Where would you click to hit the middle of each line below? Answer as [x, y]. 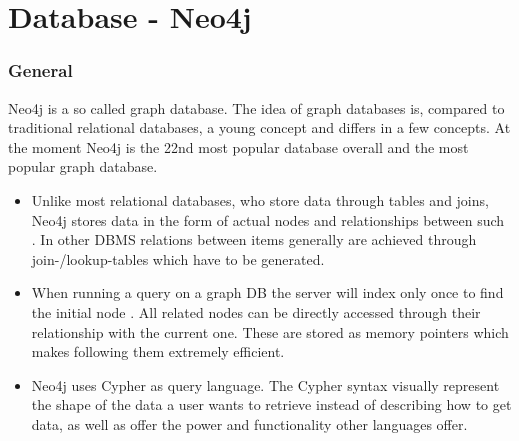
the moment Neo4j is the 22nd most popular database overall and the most [238, 146]
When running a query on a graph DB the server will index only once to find [267, 292]
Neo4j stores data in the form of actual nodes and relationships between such [268, 219]
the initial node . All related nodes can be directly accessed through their [256, 311]
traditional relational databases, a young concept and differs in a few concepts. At [259, 127]
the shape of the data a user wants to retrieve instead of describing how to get [271, 404]
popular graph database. [83, 166]
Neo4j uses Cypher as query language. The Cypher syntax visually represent [265, 384]
